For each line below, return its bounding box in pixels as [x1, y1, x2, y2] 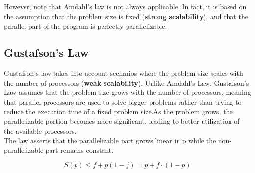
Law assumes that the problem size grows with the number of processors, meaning [4, 87, 251, 97]
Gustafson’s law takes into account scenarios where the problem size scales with [4, 67, 243, 78]
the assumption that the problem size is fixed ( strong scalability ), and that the [4, 11, 248, 21]
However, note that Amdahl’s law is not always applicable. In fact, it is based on [4, 1, 247, 11]
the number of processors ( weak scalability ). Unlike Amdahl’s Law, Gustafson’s [4, 77, 249, 87]
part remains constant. [45, 144, 114, 155]
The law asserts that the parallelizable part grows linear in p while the [4, 135, 216, 145]
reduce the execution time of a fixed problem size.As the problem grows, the [4, 106, 233, 116]
